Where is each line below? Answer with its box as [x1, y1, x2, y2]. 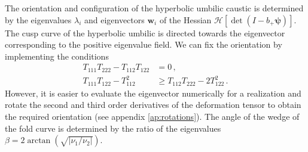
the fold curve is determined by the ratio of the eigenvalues [5, 122, 221, 134]
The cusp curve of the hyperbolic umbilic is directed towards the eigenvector [5, 26, 285, 39]
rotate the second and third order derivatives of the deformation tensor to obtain [5, 98, 301, 111]
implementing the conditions [5, 49, 109, 62]
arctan [27, 137, 51, 145]
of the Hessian [159, 13, 212, 26]
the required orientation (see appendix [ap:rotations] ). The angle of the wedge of [5, 110, 300, 123]
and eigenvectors [84, 13, 145, 26]
